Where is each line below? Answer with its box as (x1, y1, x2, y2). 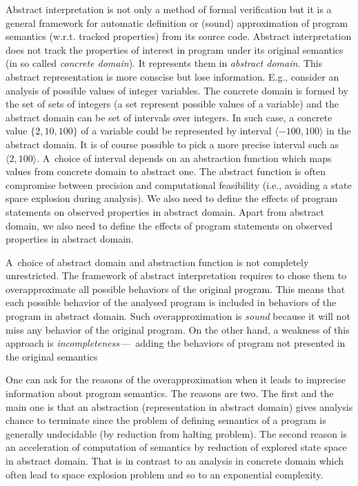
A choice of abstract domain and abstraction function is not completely (6, 254, 309, 269)
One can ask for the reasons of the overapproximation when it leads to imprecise (6, 372, 346, 387)
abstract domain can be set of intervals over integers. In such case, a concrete (6, 110, 332, 124)
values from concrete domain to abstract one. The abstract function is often (6, 164, 326, 179)
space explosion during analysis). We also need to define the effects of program (6, 191, 338, 205)
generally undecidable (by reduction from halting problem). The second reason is (6, 426, 348, 441)
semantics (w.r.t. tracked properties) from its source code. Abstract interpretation (6, 29, 352, 43)
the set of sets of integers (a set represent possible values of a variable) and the (6, 97, 339, 111)
